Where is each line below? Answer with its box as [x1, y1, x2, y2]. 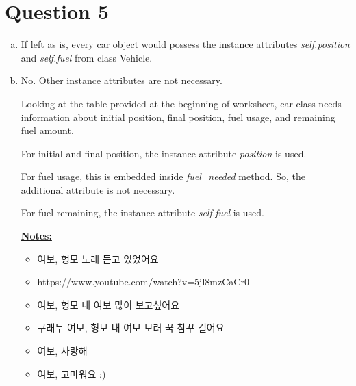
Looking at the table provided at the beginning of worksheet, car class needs [21, 96, 342, 110]
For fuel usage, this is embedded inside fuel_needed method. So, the [21, 169, 305, 183]
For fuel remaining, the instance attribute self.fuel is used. [21, 205, 264, 220]
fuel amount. [21, 123, 74, 138]
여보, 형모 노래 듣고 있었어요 [37, 251, 159, 266]
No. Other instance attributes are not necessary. [21, 73, 222, 88]
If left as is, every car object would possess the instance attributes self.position [21, 37, 350, 51]
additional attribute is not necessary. [21, 182, 175, 196]
